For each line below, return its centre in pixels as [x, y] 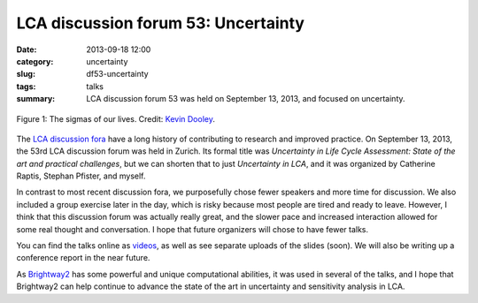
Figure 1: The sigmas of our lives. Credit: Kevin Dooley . [116, 118]
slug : [26, 74]
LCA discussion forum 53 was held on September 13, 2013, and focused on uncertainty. [246, 99]
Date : [27, 49]
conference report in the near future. [83, 258]
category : [35, 61]
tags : [26, 86]
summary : [36, 99]
